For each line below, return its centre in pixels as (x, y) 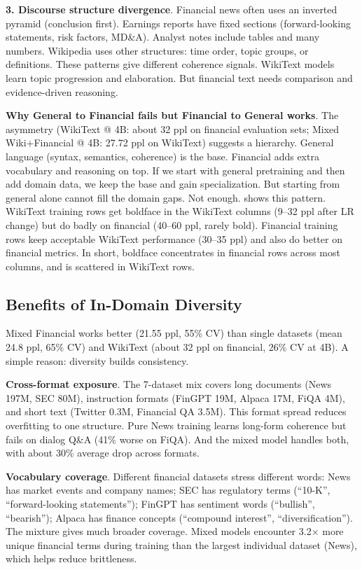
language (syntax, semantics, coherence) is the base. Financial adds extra (162, 156)
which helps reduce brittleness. (71, 558)
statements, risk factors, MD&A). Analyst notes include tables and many (163, 37)
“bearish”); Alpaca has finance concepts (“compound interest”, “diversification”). (179, 517)
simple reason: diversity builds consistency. (97, 360)
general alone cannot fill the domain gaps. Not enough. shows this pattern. (166, 197)
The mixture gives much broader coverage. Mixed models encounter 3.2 (159, 531)
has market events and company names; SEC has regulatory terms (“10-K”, (168, 490)
